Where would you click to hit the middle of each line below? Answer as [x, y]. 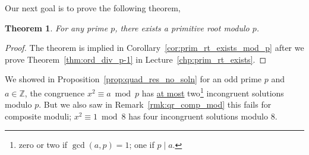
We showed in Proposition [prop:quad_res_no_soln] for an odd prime [133, 79]
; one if [142, 145]
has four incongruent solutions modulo [198, 116]
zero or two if [43, 145]
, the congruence [55, 93]
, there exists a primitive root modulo [182, 28]
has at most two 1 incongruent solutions [213, 92]
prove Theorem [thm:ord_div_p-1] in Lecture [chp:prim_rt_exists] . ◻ [136, 59]
